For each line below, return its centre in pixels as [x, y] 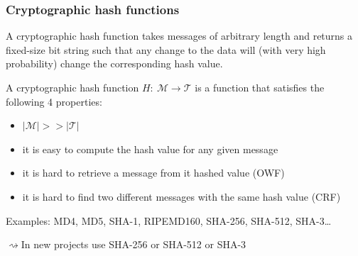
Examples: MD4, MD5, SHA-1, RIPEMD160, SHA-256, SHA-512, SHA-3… [169, 220]
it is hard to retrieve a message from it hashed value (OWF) [153, 173]
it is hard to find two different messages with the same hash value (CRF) [181, 196]
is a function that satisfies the [260, 87]
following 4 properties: [54, 101]
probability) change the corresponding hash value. [114, 63]
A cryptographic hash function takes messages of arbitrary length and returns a [179, 36]
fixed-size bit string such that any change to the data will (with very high [166, 49]
